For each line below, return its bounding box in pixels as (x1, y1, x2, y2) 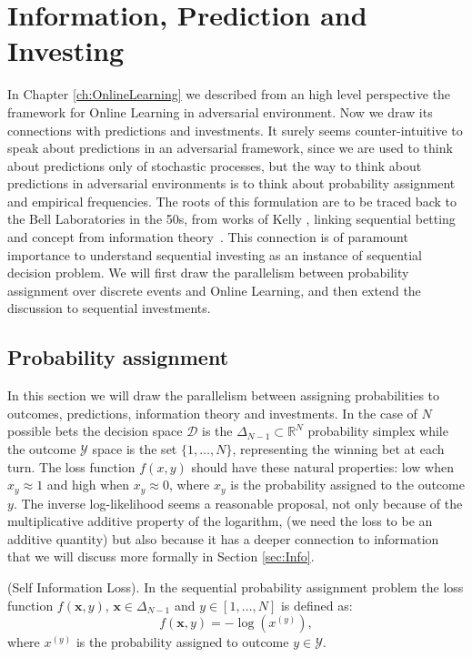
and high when (46, 475, 130, 494)
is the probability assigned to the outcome (230, 475, 465, 494)
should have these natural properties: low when (191, 457, 454, 476)
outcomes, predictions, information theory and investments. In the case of (7, 403, 417, 422)
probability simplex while (307, 421, 448, 440)
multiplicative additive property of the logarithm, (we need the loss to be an (7, 511, 433, 531)
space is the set (92, 440, 177, 459)
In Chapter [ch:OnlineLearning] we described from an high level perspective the (7, 85, 451, 104)
